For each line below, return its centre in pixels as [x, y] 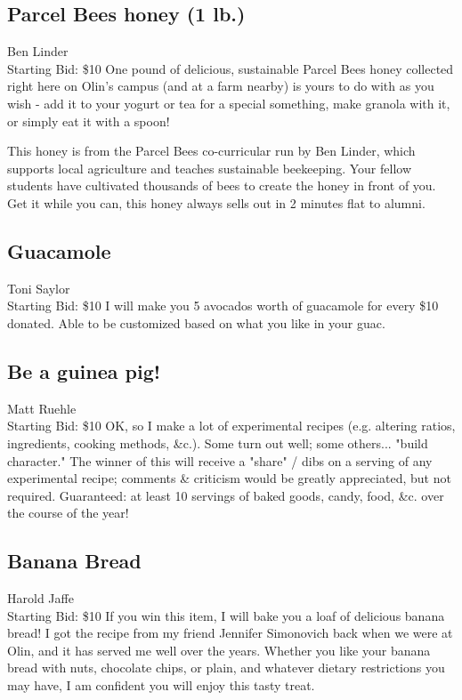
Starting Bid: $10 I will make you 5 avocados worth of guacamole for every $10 [223, 306]
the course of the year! [68, 513]
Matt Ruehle [42, 408]
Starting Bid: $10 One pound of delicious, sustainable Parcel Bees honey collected [231, 68]
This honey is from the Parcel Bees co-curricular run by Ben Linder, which [211, 151]
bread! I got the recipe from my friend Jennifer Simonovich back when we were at [230, 633]
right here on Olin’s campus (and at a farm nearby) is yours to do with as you [221, 86]
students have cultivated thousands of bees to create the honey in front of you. [222, 185]
